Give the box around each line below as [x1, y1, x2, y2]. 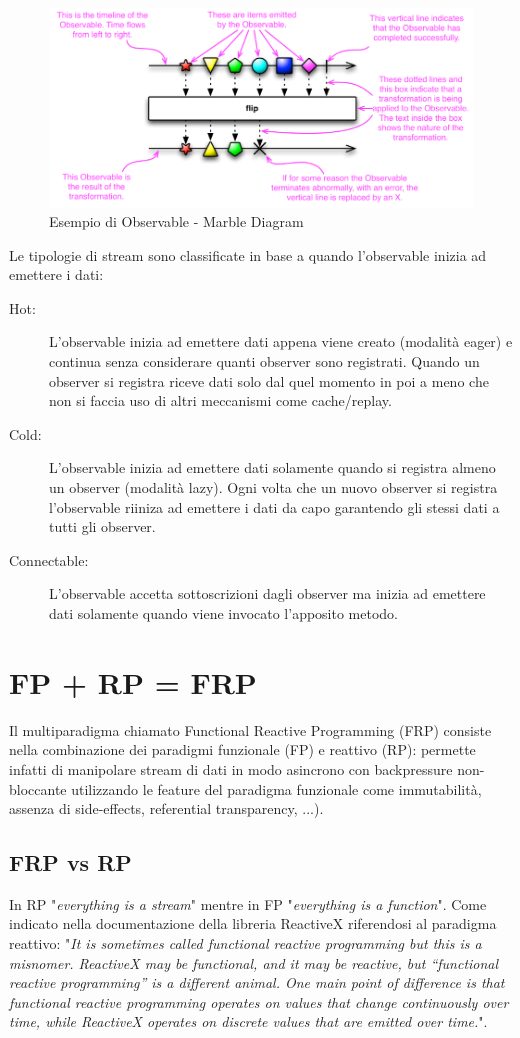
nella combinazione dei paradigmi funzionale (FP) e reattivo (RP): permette [9, 739, 476, 760]
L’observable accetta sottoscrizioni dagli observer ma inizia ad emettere [49, 583, 486, 604]
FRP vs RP [9, 847, 132, 878]
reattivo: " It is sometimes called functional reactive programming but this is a [9, 933, 482, 954]
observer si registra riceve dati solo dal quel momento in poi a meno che [49, 370, 489, 391]
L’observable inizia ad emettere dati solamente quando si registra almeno [49, 457, 496, 478]
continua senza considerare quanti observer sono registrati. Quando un [49, 351, 480, 372]
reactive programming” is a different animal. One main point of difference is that [9, 972, 505, 993]
